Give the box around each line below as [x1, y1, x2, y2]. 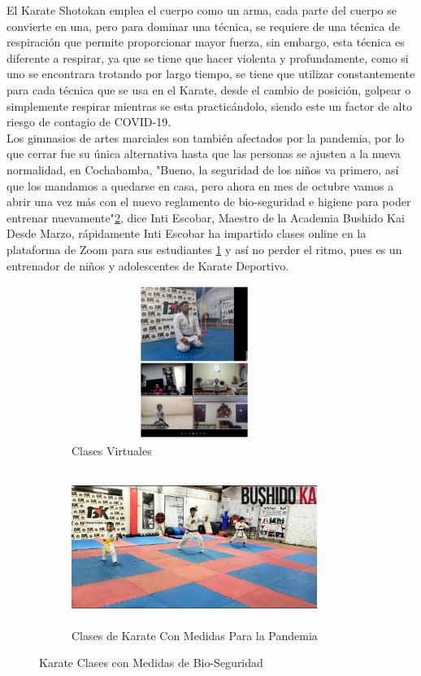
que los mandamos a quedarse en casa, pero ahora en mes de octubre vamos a [7, 177, 394, 194]
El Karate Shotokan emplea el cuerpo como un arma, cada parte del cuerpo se [7, 2, 397, 18]
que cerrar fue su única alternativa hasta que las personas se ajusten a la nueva [7, 145, 401, 162]
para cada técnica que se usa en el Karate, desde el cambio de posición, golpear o [7, 81, 411, 98]
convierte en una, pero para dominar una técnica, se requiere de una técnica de [7, 17, 401, 34]
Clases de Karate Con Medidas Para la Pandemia [72, 626, 318, 643]
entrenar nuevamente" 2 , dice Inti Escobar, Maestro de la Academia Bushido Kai [7, 209, 405, 226]
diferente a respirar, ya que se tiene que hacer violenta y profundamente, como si [7, 49, 409, 66]
